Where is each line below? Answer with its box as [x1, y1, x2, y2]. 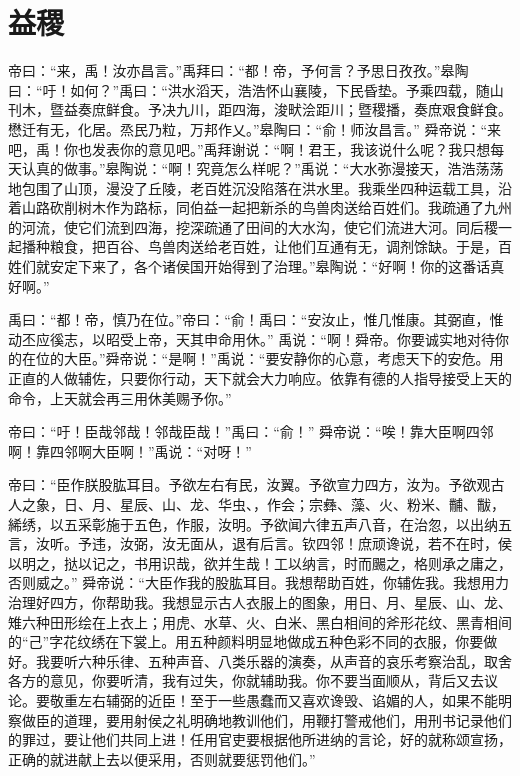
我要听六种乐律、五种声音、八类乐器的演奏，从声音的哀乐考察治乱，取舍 [35, 650, 512, 671]
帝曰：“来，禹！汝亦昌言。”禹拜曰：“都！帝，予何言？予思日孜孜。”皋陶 [8, 60, 469, 81]
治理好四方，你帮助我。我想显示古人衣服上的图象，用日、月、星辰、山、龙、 [8, 591, 512, 612]
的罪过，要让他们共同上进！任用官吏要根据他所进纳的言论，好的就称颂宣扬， [8, 729, 512, 750]
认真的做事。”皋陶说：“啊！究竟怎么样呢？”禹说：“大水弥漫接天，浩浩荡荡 [21, 158, 504, 179]
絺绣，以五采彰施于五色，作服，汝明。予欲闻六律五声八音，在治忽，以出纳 [8, 513, 498, 534]
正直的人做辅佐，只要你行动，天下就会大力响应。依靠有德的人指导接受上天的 [8, 368, 512, 389]
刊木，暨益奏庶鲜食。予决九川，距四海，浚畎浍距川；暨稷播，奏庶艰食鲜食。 [8, 99, 512, 120]
